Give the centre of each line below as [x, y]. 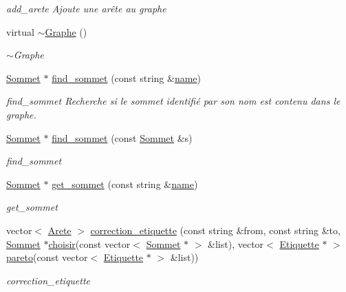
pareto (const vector [47, 257]
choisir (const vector [89, 243]
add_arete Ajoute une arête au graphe [86, 8]
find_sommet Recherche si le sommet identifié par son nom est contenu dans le [173, 101]
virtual [20, 31]
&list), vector [236, 243]
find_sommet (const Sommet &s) [122, 137]
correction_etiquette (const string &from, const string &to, [215, 230]
